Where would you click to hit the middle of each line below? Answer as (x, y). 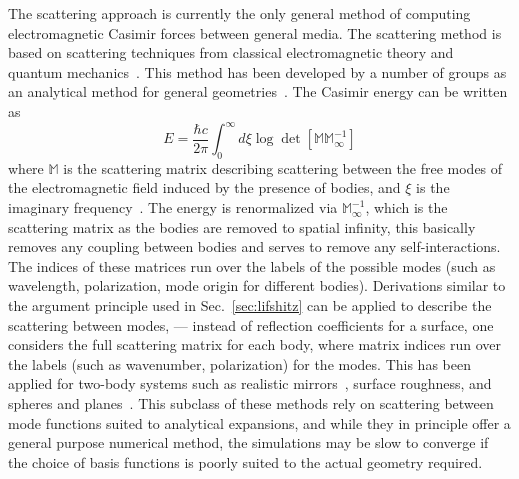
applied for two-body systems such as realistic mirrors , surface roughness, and (250, 383)
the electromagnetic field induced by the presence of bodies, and (204, 187)
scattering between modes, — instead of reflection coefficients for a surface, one (251, 324)
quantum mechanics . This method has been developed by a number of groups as (257, 71)
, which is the (406, 207)
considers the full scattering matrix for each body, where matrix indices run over (254, 344)
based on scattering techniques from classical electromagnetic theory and (231, 52)
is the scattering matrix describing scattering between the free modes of (283, 167)
